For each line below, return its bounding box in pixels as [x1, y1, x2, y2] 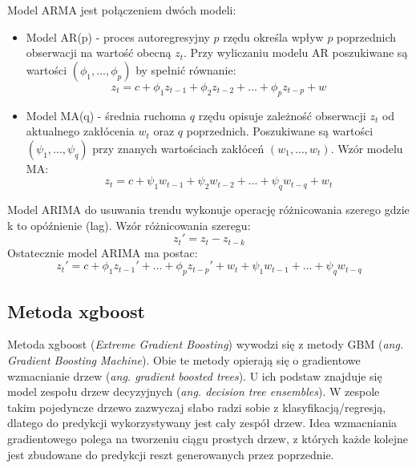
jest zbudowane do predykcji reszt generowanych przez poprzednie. [7, 446, 334, 462]
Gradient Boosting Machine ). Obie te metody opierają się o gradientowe [7, 351, 361, 368]
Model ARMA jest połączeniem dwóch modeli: [7, 2, 236, 18]
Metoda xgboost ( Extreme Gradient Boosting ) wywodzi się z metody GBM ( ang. [7, 336, 404, 353]
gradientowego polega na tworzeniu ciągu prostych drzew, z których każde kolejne [7, 430, 408, 446]
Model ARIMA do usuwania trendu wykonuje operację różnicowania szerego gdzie [7, 201, 410, 218]
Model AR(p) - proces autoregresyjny [26, 28, 210, 45]
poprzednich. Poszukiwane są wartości [186, 123, 374, 139]
